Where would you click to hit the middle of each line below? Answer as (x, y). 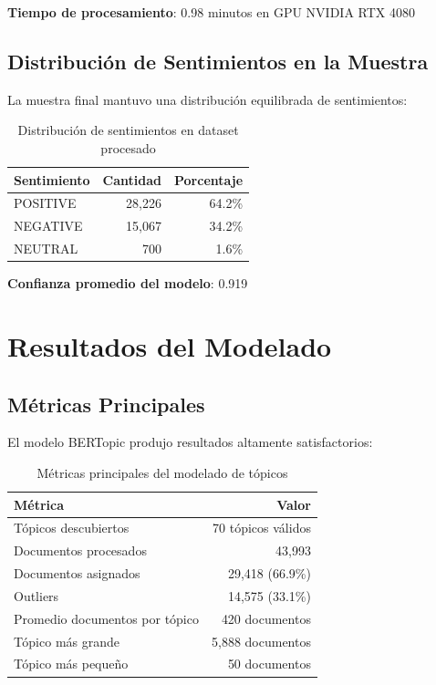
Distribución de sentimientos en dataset (128, 130)
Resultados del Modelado (170, 345)
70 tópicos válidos (262, 528)
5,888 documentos (261, 641)
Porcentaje (209, 179)
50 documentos (269, 664)
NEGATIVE (48, 226)
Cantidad (132, 179)
